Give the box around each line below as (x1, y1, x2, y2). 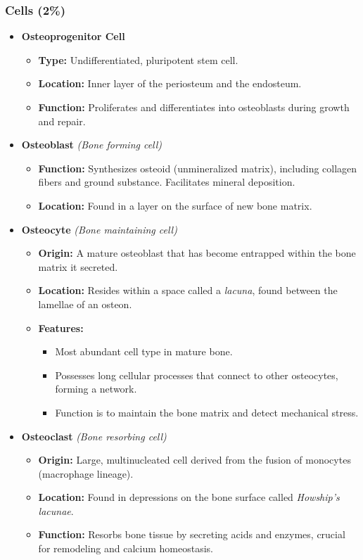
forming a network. (55, 381, 137, 396)
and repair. (38, 113, 86, 128)
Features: (38, 320, 84, 335)
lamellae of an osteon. (38, 296, 132, 311)
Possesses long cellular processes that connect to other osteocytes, (55, 367, 338, 382)
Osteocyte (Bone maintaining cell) (21, 222, 177, 236)
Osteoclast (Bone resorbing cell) (21, 428, 167, 443)
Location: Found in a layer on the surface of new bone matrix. (38, 198, 312, 212)
